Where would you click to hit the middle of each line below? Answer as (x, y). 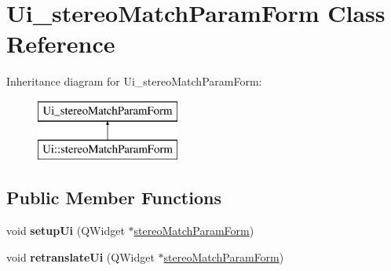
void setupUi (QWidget (66, 231)
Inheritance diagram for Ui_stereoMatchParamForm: (134, 81)
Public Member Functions (114, 198)
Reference (61, 44)
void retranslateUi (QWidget (80, 256)
